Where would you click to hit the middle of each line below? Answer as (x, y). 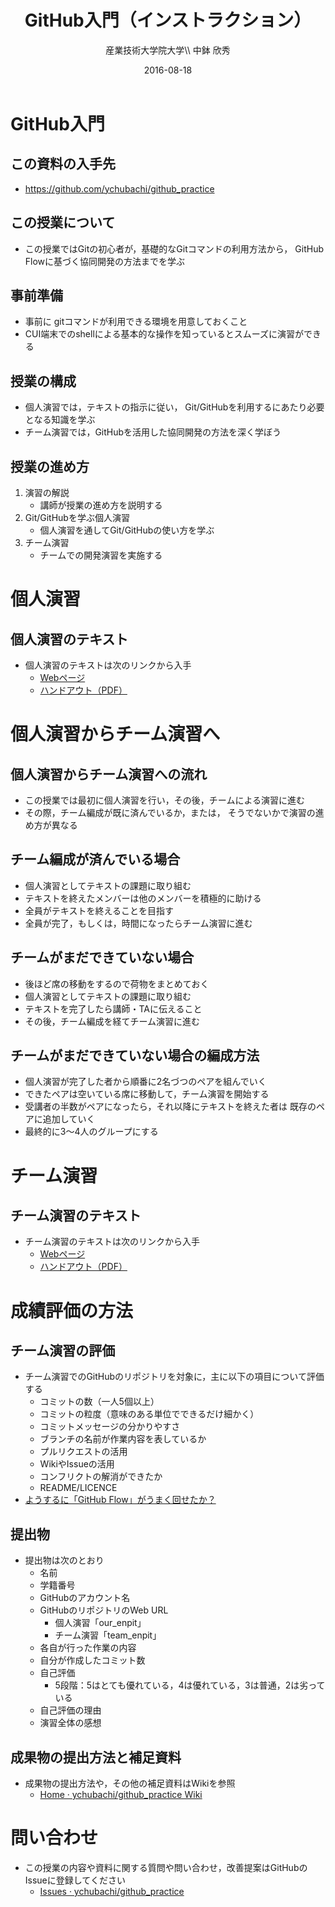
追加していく (69, 1119)
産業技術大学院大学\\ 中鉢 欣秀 (168, 50)
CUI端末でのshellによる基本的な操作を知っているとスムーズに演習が (164, 334)
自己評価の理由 (70, 1710)
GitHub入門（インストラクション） (168, 20)
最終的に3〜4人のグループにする (91, 1132)
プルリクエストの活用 (83, 1452)
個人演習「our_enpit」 (100, 1623)
